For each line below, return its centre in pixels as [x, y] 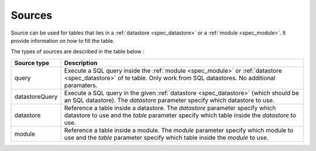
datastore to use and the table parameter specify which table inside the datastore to [180, 115]
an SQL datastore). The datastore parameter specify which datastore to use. [169, 100]
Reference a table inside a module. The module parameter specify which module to [179, 130]
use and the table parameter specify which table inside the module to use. [166, 138]
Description [81, 63]
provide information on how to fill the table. [63, 40]
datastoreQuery [36, 97]
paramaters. [81, 85]
